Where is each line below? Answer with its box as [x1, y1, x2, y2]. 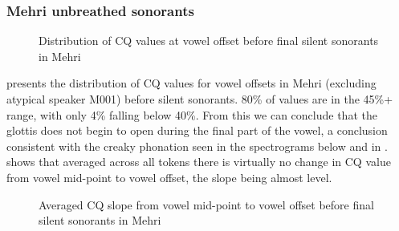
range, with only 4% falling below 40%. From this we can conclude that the [6, 106, 377, 123]
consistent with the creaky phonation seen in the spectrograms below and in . [6, 137, 388, 154]
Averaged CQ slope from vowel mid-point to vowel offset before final [39, 196, 374, 213]
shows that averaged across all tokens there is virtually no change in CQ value [6, 153, 391, 170]
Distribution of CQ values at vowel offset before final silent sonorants [39, 32, 379, 49]
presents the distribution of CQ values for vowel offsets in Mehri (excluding [6, 75, 377, 91]
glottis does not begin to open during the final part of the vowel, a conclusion [6, 122, 388, 139]
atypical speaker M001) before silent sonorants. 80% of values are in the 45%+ [6, 91, 393, 107]
